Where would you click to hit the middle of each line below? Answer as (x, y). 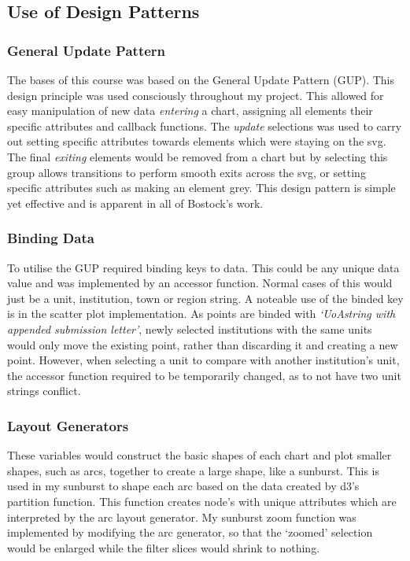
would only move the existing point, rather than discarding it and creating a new (203, 344)
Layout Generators (68, 425)
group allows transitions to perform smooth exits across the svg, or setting (187, 172)
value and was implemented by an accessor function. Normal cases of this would (200, 283)
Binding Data (51, 238)
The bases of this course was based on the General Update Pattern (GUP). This (201, 79)
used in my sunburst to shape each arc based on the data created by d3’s (183, 486)
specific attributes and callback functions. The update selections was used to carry (205, 125)
